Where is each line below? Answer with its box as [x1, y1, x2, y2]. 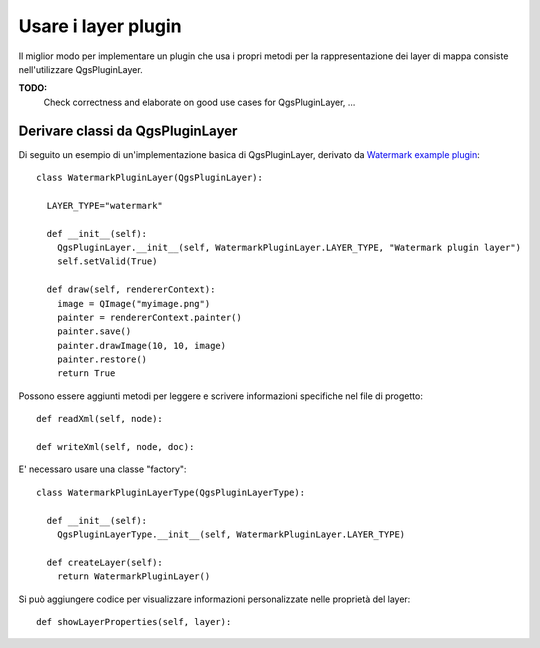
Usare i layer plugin [18, 15, 182, 37]
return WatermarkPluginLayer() [56, 571, 211, 582]
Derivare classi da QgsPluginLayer [18, 122, 238, 139]
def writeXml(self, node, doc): [36, 441, 195, 453]
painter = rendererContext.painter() [56, 311, 242, 323]
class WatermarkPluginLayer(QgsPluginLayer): [36, 172, 264, 184]
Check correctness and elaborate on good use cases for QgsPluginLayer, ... [43, 96, 356, 108]
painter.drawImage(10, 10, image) [56, 340, 227, 351]
